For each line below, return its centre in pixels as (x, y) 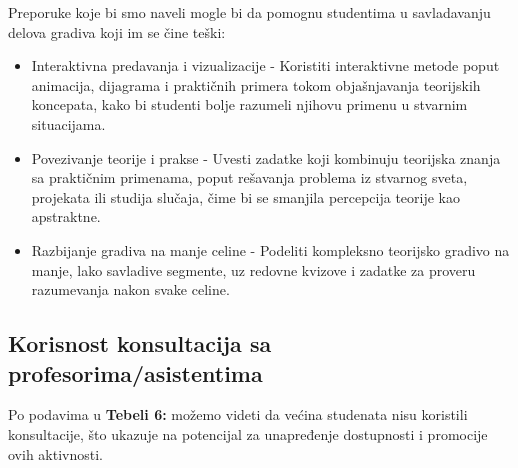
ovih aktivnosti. (55, 453)
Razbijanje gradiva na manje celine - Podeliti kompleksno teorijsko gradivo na (270, 249)
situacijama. (68, 123)
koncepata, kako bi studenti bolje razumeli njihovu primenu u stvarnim (249, 104)
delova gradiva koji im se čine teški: (117, 31)
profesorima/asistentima (135, 372)
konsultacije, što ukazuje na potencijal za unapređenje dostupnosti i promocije (248, 433)
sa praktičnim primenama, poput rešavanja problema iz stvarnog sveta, (249, 177)
